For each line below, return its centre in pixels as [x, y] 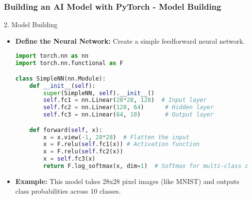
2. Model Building [31, 25]
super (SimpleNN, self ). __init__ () [99, 93]
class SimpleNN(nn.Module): [60, 78]
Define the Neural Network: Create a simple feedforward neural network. [130, 41]
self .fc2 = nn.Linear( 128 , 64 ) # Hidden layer [128, 108]
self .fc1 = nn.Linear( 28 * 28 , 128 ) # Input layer [125, 100]
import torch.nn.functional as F [69, 63]
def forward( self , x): [66, 130]
